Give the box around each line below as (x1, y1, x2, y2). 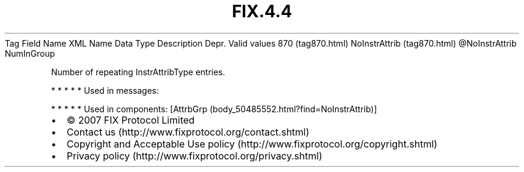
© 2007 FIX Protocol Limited (66, 113, 195, 126)
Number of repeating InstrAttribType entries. (51, 66, 226, 77)
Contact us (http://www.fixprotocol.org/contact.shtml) (66, 125, 310, 138)
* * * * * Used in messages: (51, 85, 159, 96)
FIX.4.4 (231, 1, 293, 21)
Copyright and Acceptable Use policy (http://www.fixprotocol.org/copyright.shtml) (66, 137, 438, 150)
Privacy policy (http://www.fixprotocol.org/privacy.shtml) (66, 149, 322, 162)
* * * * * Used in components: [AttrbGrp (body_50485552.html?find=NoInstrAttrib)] (51, 103, 377, 114)
